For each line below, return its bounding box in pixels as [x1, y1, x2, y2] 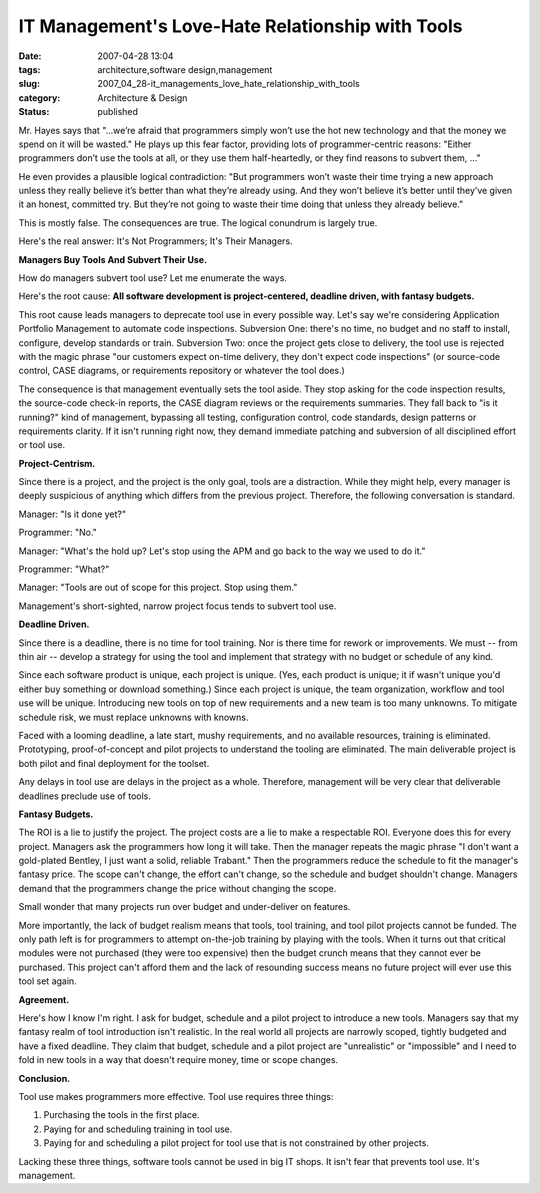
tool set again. [18, 975, 77, 987]
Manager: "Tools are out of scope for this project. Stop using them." [18, 581, 298, 594]
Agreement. [18, 993, 70, 1005]
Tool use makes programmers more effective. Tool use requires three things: [18, 1090, 334, 1102]
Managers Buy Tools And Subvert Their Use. [18, 253, 208, 265]
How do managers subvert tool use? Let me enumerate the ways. [18, 272, 287, 284]
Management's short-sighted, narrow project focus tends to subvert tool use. [18, 600, 337, 612]
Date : [18, 50, 42, 62]
